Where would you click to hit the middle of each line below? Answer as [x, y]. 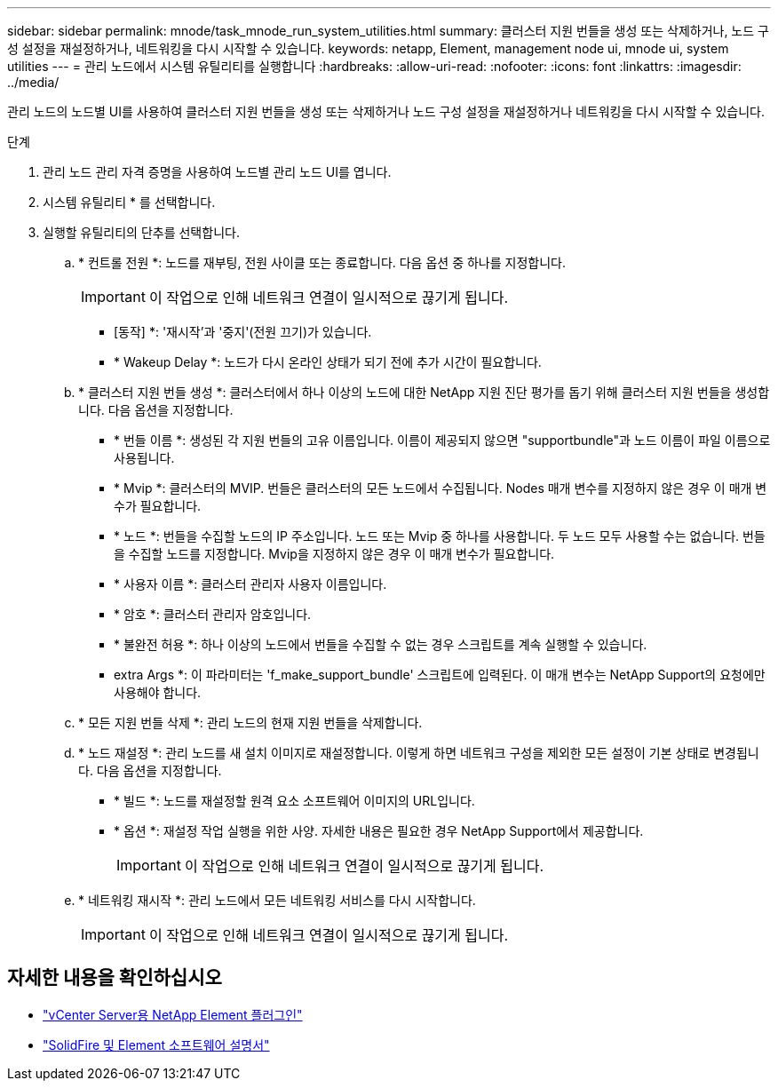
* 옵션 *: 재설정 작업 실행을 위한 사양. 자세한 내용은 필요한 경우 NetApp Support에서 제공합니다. [379, 831]
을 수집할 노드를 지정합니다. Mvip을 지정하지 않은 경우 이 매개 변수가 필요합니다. [334, 554]
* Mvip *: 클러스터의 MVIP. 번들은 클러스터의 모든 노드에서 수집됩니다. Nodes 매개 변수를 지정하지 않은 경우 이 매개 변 [441, 488]
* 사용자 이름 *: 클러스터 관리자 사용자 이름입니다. [250, 584]
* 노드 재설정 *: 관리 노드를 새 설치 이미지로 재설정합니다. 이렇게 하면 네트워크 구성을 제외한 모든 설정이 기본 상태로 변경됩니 [419, 753]
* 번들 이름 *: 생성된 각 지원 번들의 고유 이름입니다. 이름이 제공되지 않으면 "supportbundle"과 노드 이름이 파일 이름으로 [442, 440]
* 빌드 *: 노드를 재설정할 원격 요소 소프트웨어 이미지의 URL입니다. [294, 801]
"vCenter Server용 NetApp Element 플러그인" [173, 1014]
